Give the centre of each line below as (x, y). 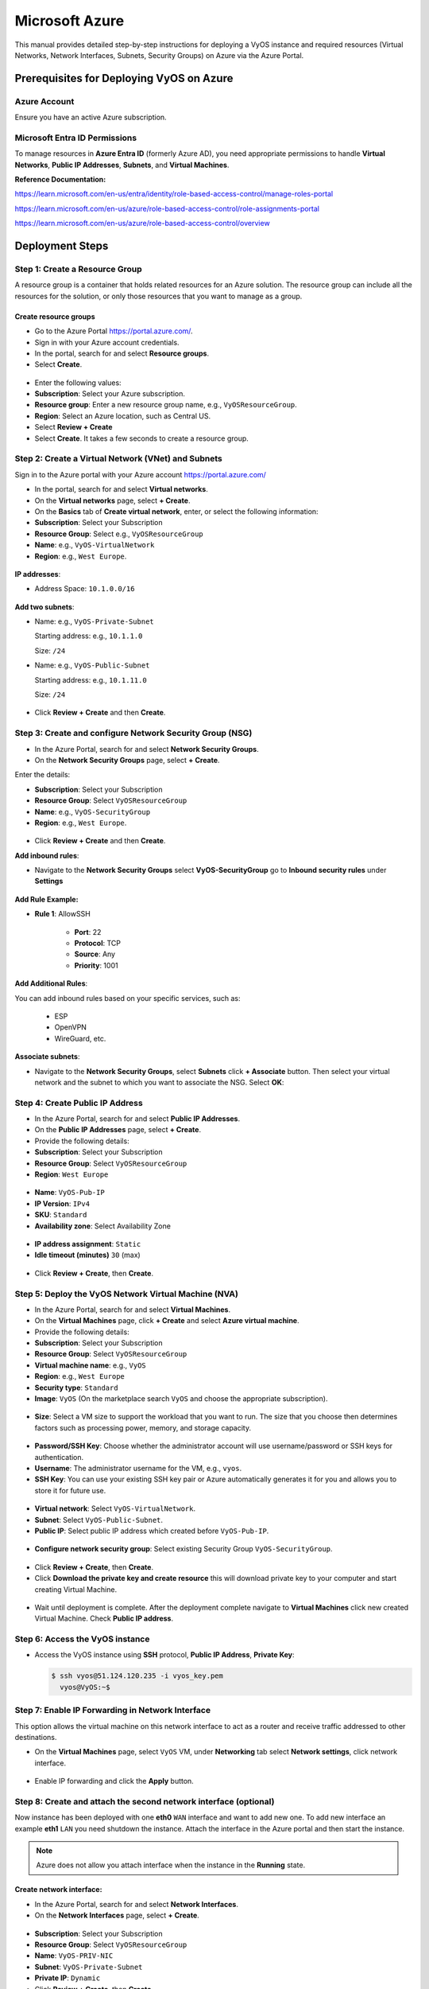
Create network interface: (58, 1890)
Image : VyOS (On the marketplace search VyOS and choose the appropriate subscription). (181, 1399)
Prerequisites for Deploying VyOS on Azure (124, 78)
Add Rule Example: (46, 899)
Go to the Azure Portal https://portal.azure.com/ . (114, 331)
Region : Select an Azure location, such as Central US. (122, 416)
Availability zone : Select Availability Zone (102, 1226)
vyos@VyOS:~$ (85, 1687)
